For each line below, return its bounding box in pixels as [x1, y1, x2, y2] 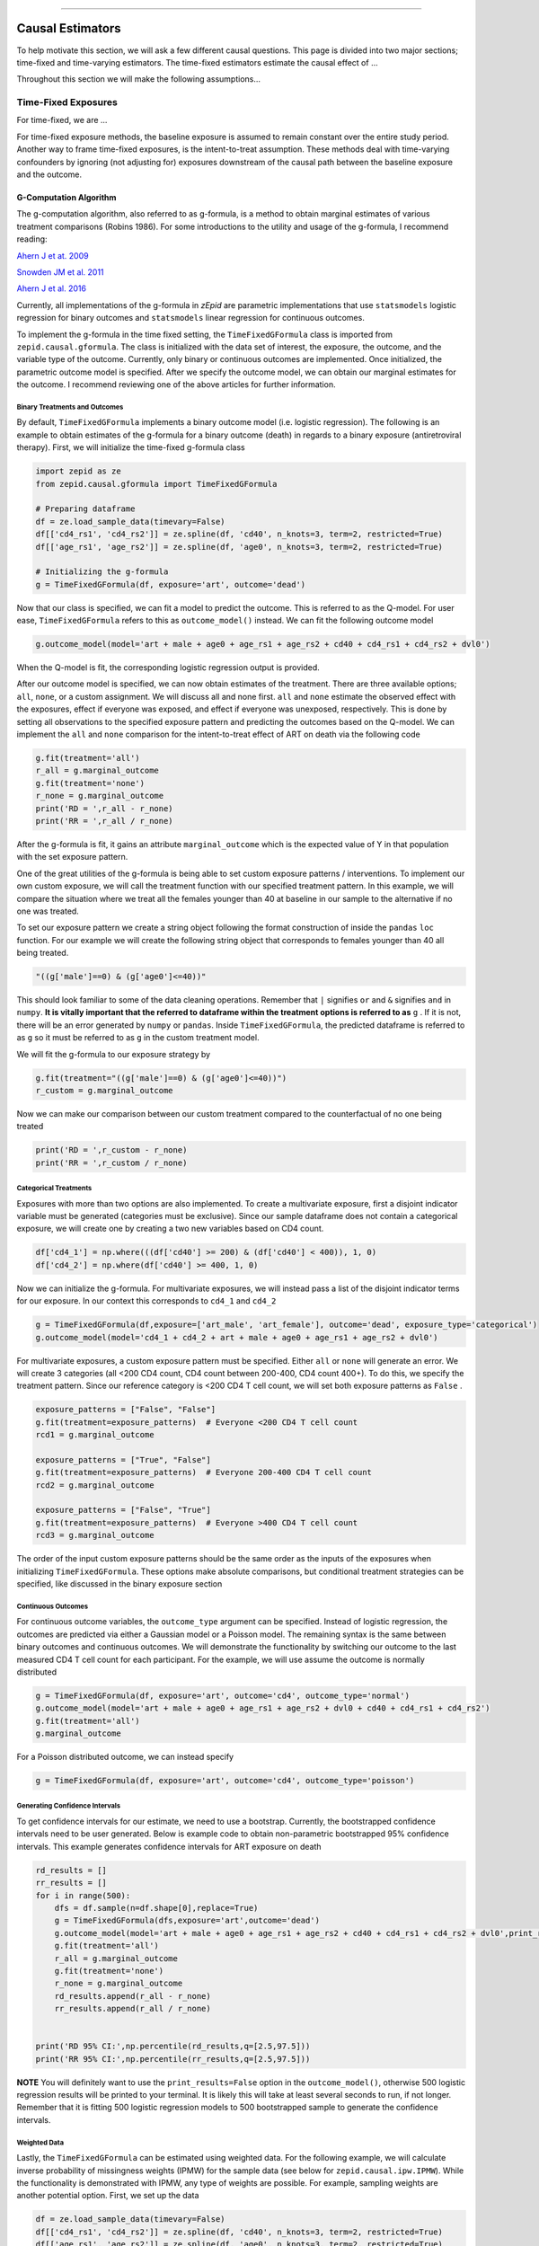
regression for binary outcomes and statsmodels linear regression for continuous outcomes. [16, 313, 366, 323]
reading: [16, 234, 49, 244]
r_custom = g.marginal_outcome [35, 1085, 174, 1095]
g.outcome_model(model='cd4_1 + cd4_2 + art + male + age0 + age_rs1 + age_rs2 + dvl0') [35, 1332, 439, 1342]
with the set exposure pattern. [16, 852, 128, 862]
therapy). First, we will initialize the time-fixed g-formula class [16, 442, 246, 453]
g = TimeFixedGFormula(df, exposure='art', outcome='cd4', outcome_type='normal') [35, 1690, 411, 1701]
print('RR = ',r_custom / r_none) [35, 1157, 188, 1168]
